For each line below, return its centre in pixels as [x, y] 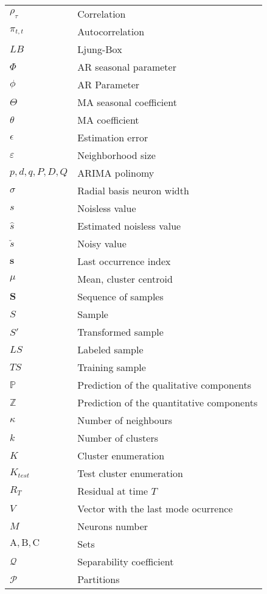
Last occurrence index [124, 261]
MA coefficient [108, 120]
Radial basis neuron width [133, 190]
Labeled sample [110, 349]
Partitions [99, 579]
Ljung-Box [100, 49]
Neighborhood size [116, 155]
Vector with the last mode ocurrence [155, 508]
